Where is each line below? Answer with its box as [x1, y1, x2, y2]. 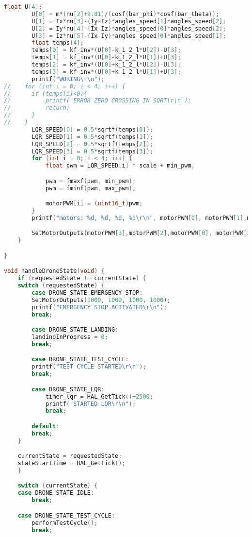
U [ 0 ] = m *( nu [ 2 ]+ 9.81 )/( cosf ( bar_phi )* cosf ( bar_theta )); [31, 10, 220, 17]
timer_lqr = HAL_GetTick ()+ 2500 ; [45, 393, 153, 400]
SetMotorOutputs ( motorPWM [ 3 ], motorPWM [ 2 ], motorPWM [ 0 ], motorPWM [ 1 [31, 230, 251, 237]
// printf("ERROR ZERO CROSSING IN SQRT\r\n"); [4, 97, 191, 104]
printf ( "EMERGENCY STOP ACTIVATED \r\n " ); [31, 303, 167, 311]
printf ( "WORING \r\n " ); [31, 75, 105, 83]
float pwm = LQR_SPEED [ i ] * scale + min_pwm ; [45, 162, 195, 169]
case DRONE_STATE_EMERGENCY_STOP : [31, 289, 143, 297]
